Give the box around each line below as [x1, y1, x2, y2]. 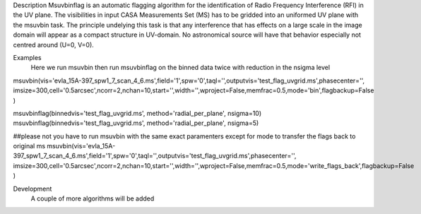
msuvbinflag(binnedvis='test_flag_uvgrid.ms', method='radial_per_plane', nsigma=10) [13, 109, 262, 117]
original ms [13, 142, 46, 150]
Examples [13, 53, 42, 61]
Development [13, 184, 52, 193]
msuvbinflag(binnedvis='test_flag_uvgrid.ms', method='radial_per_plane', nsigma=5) [13, 119, 259, 127]
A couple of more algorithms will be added [30, 194, 155, 203]
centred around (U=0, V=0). [13, 40, 95, 49]
